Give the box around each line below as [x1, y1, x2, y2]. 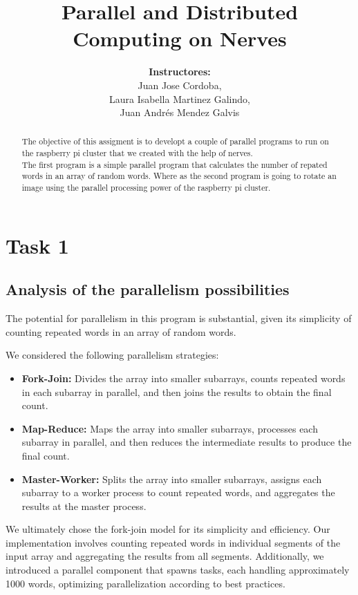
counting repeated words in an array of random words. [6, 324, 236, 339]
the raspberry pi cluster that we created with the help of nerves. [21, 147, 253, 159]
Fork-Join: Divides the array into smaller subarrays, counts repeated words [21, 370, 346, 385]
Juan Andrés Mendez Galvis [120, 105, 240, 120]
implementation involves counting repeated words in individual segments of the [6, 535, 341, 549]
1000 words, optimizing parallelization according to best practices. [6, 576, 285, 590]
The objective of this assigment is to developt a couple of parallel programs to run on [21, 135, 329, 147]
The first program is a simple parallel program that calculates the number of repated [21, 158, 328, 170]
